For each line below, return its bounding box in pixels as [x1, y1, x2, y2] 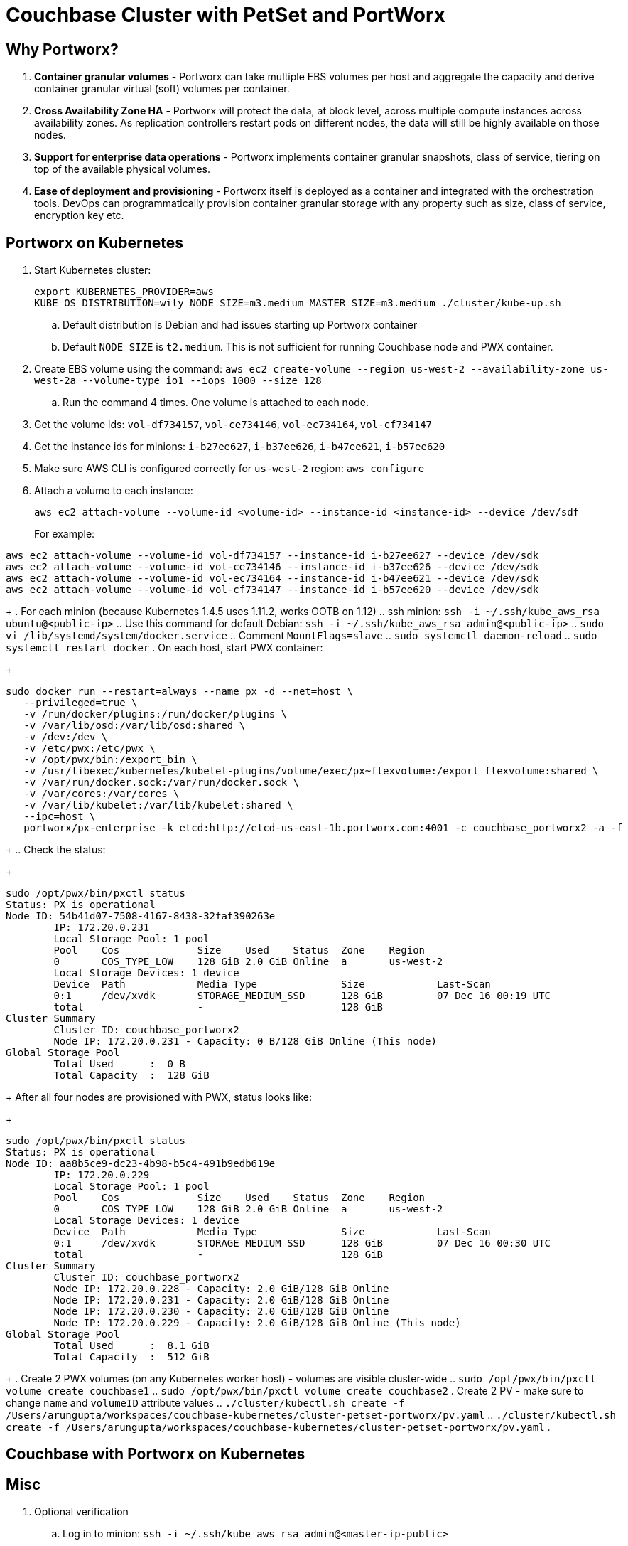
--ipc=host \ [23, 811, 96, 823]
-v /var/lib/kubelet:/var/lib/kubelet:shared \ [23, 799, 293, 811]
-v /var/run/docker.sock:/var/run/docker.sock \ [23, 777, 300, 789]
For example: [34, 528, 95, 540]
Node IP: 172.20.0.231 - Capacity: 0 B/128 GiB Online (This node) [53, 1035, 437, 1047]
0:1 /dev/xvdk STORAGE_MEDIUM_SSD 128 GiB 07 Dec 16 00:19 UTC [53, 990, 551, 1002]
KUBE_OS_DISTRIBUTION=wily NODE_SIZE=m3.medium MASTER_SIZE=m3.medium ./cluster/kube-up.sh [34, 297, 561, 309]
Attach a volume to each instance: [34, 484, 193, 497]
